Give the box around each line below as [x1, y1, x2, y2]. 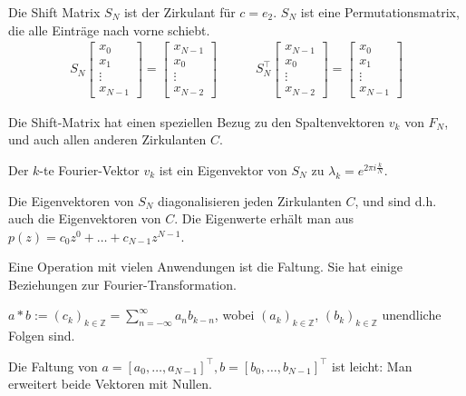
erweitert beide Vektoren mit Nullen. [8, 374, 212, 393]
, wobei [214, 305, 255, 324]
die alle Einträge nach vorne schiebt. [8, 20, 210, 39]
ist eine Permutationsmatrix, [300, 3, 460, 21]
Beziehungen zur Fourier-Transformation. [8, 274, 237, 293]
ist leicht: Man [332, 356, 413, 375]
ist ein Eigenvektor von [159, 160, 287, 179]
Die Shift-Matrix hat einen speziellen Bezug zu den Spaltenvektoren [8, 112, 385, 131]
